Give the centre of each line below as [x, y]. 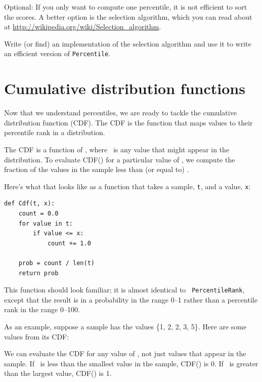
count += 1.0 [69, 243]
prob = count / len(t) [56, 263]
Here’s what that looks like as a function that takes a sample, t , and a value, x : [127, 186]
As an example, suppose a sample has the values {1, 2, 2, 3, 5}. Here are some [125, 326]
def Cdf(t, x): [30, 204]
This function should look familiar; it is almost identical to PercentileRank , [124, 290]
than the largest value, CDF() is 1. [58, 373]
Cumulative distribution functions [125, 88]
